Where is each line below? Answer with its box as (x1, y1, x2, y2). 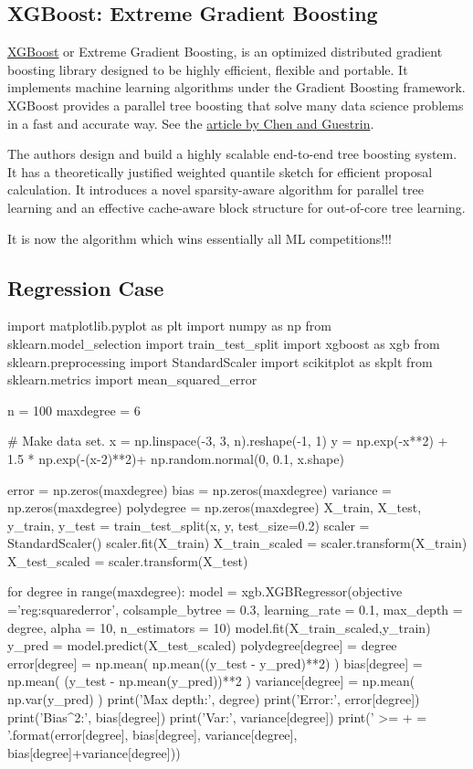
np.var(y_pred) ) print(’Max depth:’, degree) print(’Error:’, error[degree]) (7, 690, 420, 709)
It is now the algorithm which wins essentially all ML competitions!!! (7, 228, 392, 248)
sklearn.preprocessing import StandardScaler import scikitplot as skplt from (7, 352, 433, 371)
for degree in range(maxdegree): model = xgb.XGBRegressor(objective (7, 582, 403, 601)
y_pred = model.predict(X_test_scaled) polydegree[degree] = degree (7, 636, 397, 655)
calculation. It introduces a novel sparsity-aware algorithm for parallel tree (7, 180, 424, 199)
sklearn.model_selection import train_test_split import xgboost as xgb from (7, 333, 440, 353)
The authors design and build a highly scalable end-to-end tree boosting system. (7, 144, 457, 163)
